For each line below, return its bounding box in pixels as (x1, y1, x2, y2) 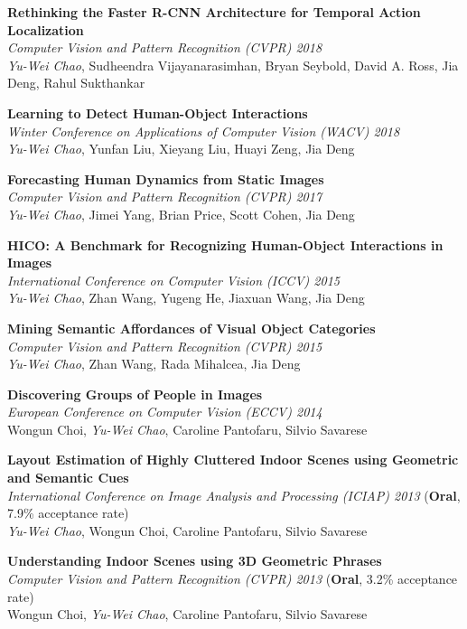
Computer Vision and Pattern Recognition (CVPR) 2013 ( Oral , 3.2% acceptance (7, 569, 458, 588)
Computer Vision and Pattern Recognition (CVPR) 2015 (7, 336, 322, 355)
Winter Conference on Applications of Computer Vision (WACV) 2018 (7, 121, 400, 140)
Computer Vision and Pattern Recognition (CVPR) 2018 (7, 38, 322, 57)
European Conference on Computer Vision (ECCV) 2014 (7, 402, 322, 421)
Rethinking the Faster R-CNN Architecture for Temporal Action (7, 3, 421, 21)
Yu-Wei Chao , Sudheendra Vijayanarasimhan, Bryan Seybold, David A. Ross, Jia (7, 55, 459, 74)
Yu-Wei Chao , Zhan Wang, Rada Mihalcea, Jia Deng (7, 354, 301, 373)
